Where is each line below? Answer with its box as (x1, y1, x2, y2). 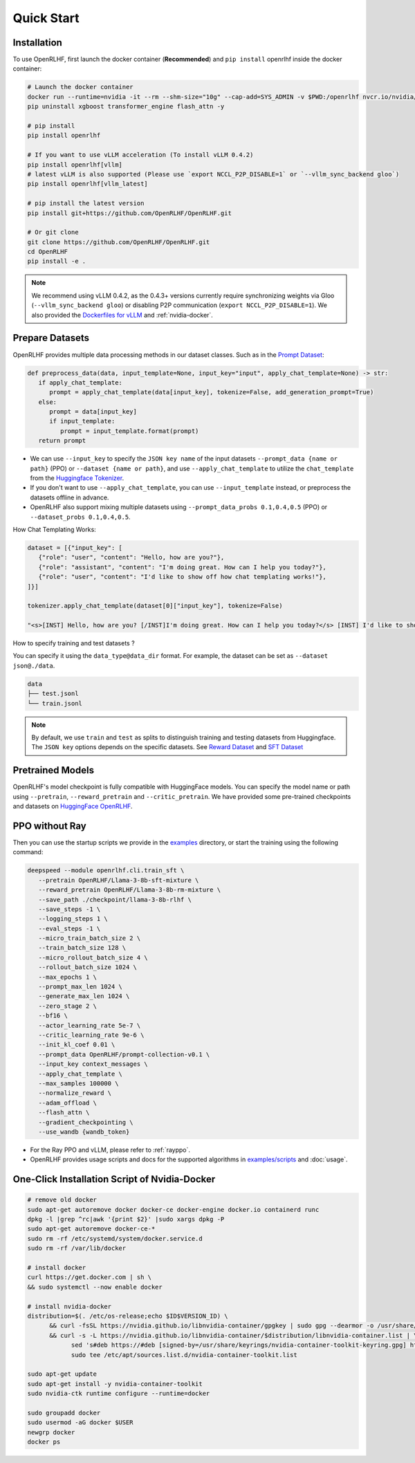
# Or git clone (27, 228, 79, 237)
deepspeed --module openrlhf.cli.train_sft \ (27, 867, 185, 874)
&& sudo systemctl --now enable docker (27, 1283, 163, 1291)
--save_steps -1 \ (38, 905, 101, 913)
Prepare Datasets (12, 332, 90, 344)
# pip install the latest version (27, 199, 145, 208)
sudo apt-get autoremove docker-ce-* (27, 1225, 156, 1233)
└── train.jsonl (27, 699, 83, 707)
